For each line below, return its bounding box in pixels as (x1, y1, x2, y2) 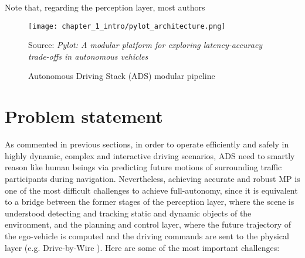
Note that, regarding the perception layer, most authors (5, 1, 205, 13)
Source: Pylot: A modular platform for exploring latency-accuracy (28, 39, 263, 51)
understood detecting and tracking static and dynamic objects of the (5, 207, 252, 219)
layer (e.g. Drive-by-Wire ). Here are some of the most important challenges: (5, 241, 280, 253)
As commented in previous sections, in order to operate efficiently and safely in (5, 138, 289, 150)
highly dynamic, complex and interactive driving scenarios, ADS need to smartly (5, 149, 295, 161)
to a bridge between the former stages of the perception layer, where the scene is (5, 195, 294, 208)
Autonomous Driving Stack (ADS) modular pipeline (28, 70, 215, 82)
